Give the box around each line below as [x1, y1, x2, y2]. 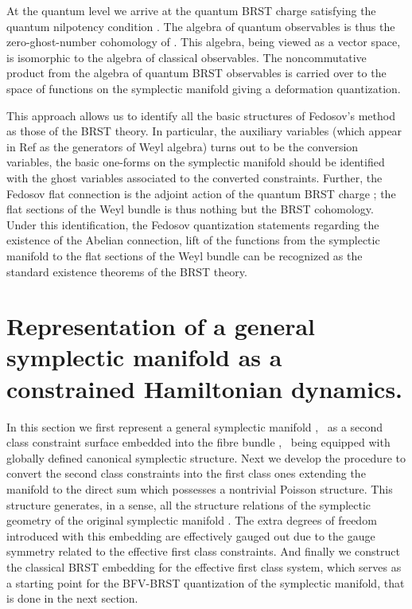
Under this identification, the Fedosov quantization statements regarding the [6, 216, 379, 232]
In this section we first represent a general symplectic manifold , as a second [6, 418, 383, 435]
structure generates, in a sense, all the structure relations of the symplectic [6, 496, 371, 513]
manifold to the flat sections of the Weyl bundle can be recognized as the [6, 247, 363, 264]
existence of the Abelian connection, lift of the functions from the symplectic [6, 232, 380, 248]
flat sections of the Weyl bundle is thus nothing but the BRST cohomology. [6, 201, 374, 217]
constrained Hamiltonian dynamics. [6, 372, 403, 404]
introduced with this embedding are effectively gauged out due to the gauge [6, 527, 375, 544]
